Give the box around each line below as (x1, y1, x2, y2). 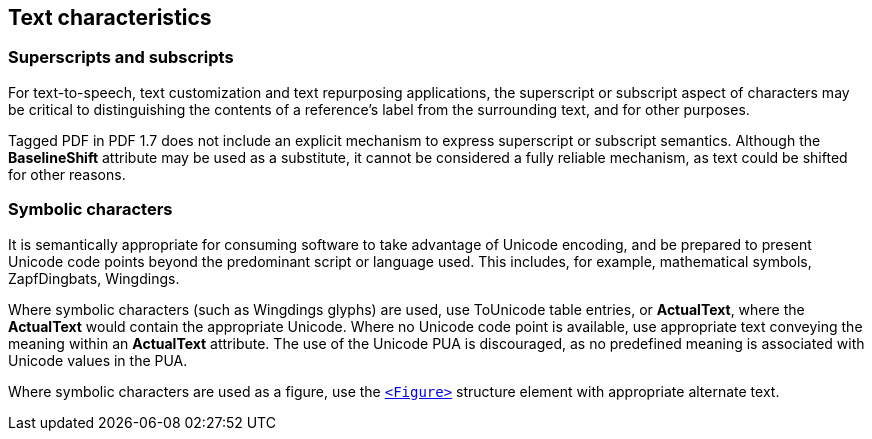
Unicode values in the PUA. (8, 351, 188, 369)
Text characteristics (8, 5, 212, 30)
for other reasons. (8, 165, 126, 183)
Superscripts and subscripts (8, 47, 234, 68)
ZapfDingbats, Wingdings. (8, 269, 180, 287)
